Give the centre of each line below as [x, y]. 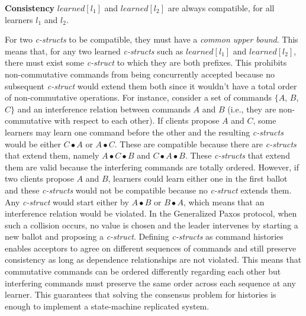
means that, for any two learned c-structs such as [94, 51]
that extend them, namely [52, 155]
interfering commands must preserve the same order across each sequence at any [150, 283]
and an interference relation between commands [104, 109]
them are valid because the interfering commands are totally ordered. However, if [152, 167]
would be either [33, 144]
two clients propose [39, 178]
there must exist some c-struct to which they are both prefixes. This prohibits [146, 62]
